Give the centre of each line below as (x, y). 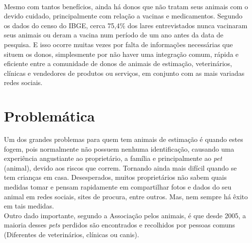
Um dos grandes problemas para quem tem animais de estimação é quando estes (124, 139)
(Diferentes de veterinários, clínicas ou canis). (72, 234)
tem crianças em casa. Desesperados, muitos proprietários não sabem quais (115, 177)
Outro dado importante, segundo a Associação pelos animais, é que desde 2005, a (125, 215)
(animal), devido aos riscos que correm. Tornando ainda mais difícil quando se (120, 167)
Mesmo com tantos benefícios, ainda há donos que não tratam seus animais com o (126, 6)
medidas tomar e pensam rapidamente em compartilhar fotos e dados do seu (118, 187)
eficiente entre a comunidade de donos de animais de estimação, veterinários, (118, 63)
